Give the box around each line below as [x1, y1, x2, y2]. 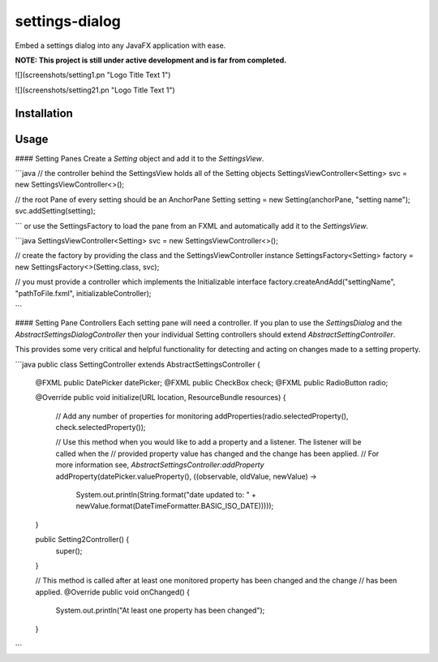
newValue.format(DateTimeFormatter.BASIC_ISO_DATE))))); [75, 501, 274, 511]
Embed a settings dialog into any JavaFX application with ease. [15, 41, 226, 50]
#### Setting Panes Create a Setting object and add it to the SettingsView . [15, 153, 264, 163]
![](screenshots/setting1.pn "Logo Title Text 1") [15, 70, 171, 80]
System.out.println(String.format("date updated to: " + [75, 490, 257, 500]
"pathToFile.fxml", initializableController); [15, 288, 152, 298]
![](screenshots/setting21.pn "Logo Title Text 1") [15, 85, 176, 95]
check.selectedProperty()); [55, 423, 146, 432]
